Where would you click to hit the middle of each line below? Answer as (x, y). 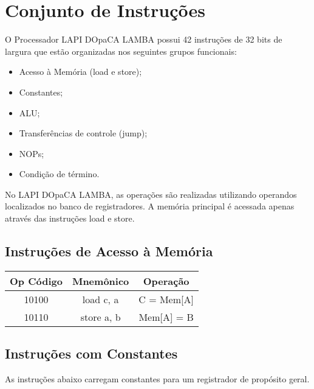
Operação (166, 281)
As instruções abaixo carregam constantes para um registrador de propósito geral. (157, 379)
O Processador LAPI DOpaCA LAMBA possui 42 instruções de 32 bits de (144, 39)
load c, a (101, 299)
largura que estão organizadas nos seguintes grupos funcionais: (121, 51)
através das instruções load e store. (70, 218)
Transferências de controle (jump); (83, 133)
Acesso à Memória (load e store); (80, 72)
